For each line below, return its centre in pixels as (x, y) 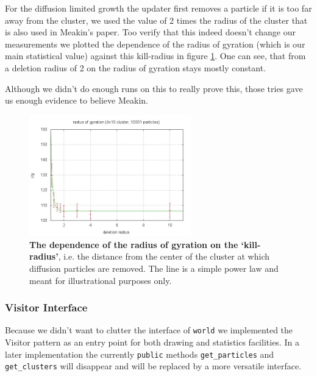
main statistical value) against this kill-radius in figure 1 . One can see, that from (155, 56)
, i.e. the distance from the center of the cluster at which (164, 256)
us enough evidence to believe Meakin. (77, 100)
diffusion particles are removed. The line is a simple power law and (154, 268)
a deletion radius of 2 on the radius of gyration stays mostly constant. (135, 67)
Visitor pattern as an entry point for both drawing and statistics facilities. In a (152, 342)
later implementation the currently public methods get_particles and (140, 354)
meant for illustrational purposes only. (101, 280)
